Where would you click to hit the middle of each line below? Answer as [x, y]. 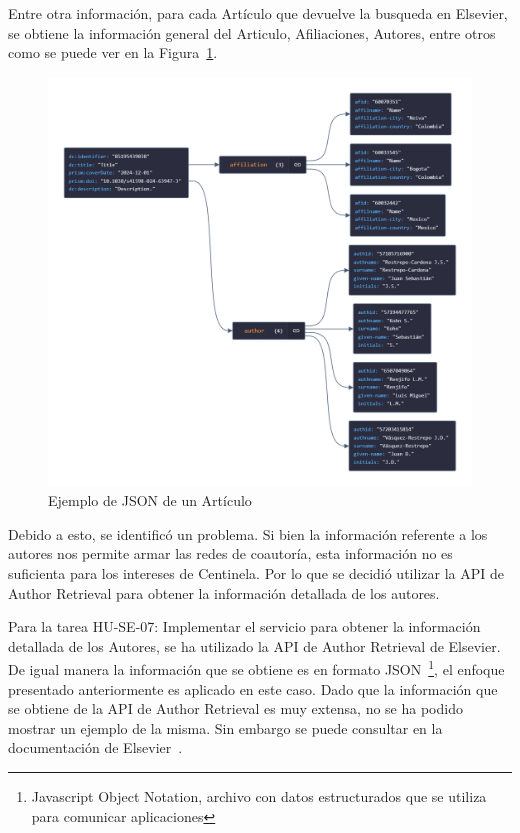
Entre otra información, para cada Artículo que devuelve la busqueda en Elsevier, [258, 13]
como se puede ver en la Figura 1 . [113, 52]
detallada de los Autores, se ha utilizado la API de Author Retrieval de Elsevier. [254, 645]
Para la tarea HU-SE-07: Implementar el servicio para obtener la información [244, 626]
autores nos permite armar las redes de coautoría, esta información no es [230, 553]
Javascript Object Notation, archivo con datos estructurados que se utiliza [259, 796]
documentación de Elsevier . [95, 747]
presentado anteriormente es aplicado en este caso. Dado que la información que [253, 688]
